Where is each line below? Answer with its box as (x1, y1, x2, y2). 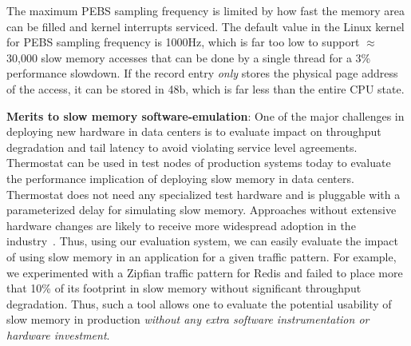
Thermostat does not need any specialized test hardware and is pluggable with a (6, 185, 401, 202)
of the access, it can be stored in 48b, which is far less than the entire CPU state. (6, 80, 405, 97)
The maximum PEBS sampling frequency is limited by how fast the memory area (6, 2, 405, 18)
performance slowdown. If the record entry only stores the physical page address (6, 65, 398, 82)
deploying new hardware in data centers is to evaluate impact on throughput (6, 123, 381, 140)
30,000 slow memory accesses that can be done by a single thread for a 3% (6, 49, 371, 66)
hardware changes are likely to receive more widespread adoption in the (6, 217, 356, 233)
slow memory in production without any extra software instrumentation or (6, 311, 370, 328)
